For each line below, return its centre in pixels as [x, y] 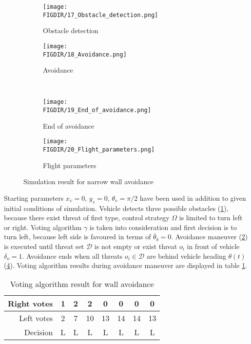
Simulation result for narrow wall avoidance [88, 182]
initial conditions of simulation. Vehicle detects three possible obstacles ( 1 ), [116, 208]
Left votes [36, 318]
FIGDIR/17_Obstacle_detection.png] [101, 15]
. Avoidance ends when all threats [72, 256]
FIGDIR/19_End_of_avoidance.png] [97, 110]
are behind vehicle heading [186, 256]
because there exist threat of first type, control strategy [87, 218]
